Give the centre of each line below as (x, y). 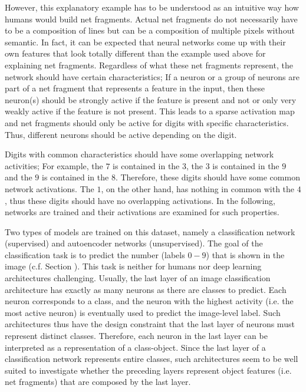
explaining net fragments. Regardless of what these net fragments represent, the (149, 65)
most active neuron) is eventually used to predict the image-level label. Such (143, 312)
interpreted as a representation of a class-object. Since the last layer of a (135, 347)
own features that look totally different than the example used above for (135, 53)
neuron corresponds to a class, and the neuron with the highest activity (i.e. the (149, 301)
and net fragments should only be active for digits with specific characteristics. (147, 122)
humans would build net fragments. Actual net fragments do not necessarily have (151, 19)
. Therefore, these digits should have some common (208, 177)
